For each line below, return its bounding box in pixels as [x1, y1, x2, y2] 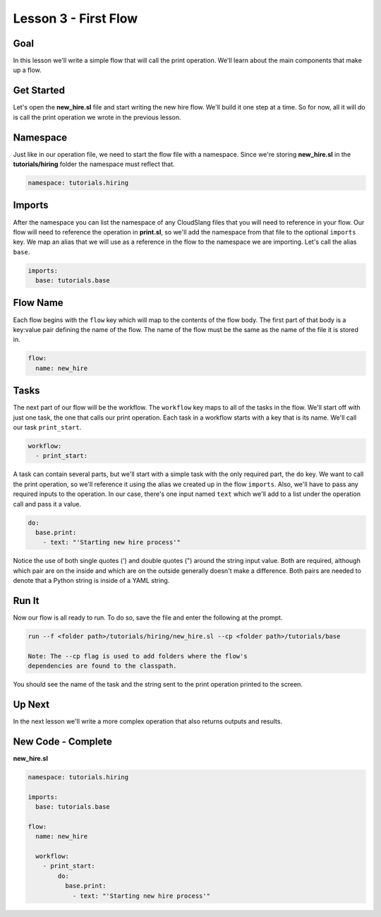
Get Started [13, 85, 65, 97]
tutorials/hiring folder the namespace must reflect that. [13, 160, 176, 169]
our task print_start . [13, 423, 82, 432]
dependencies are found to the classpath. [28, 662, 177, 670]
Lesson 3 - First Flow [13, 11, 138, 26]
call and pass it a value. [13, 499, 81, 508]
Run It [13, 594, 40, 607]
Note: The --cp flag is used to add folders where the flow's [28, 652, 248, 660]
